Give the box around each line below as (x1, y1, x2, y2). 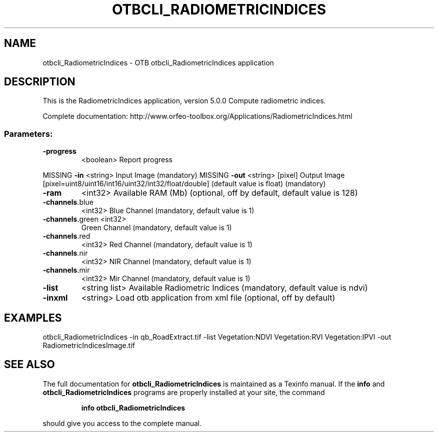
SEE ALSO (4, 358, 55, 371)
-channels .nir (42, 249, 88, 258)
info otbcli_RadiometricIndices (81, 403, 185, 412)
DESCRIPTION (4, 75, 75, 88)
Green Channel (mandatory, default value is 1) (81, 223, 232, 232)
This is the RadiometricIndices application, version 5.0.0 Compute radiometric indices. (42, 96, 326, 105)
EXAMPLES (4, 311, 62, 324)
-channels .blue (42, 198, 93, 207)
